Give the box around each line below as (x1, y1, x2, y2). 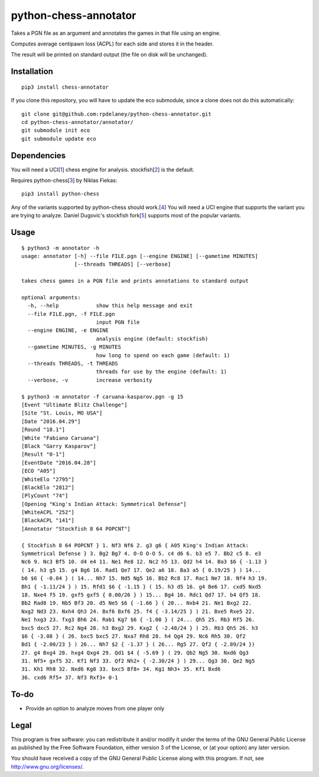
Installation (11, 67, 53, 77)
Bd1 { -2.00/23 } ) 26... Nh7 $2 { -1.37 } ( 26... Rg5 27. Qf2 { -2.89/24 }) (21, 641, 255, 648)
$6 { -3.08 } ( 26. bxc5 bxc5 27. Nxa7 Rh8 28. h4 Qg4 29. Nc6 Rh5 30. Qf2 (21, 632, 246, 639)
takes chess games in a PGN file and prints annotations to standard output (21, 277, 249, 285)
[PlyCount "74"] (21, 492, 69, 499)
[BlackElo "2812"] (21, 484, 75, 491)
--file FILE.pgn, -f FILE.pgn (27, 311, 115, 317)
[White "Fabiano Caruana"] (21, 435, 100, 441)
